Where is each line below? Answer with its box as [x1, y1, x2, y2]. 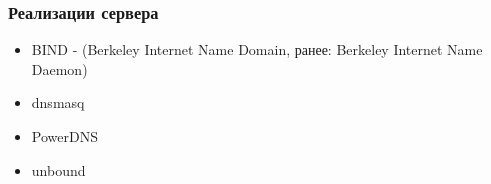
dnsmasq [31, 92, 85, 113]
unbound [31, 159, 86, 180]
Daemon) [31, 58, 88, 79]
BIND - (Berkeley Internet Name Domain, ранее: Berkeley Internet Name [31, 39, 483, 60]
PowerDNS [31, 126, 98, 146]
